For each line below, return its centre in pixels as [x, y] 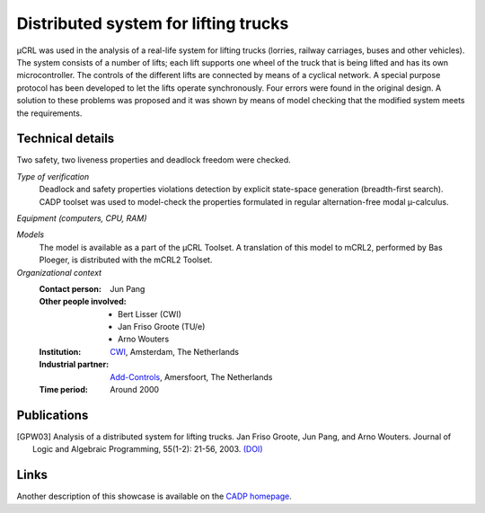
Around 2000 [135, 390]
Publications [53, 415]
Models [31, 234]
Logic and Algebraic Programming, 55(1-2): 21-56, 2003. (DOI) [148, 449]
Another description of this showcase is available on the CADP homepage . [154, 496]
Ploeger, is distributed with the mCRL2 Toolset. [126, 260]
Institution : [60, 351]
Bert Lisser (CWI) [150, 314]
